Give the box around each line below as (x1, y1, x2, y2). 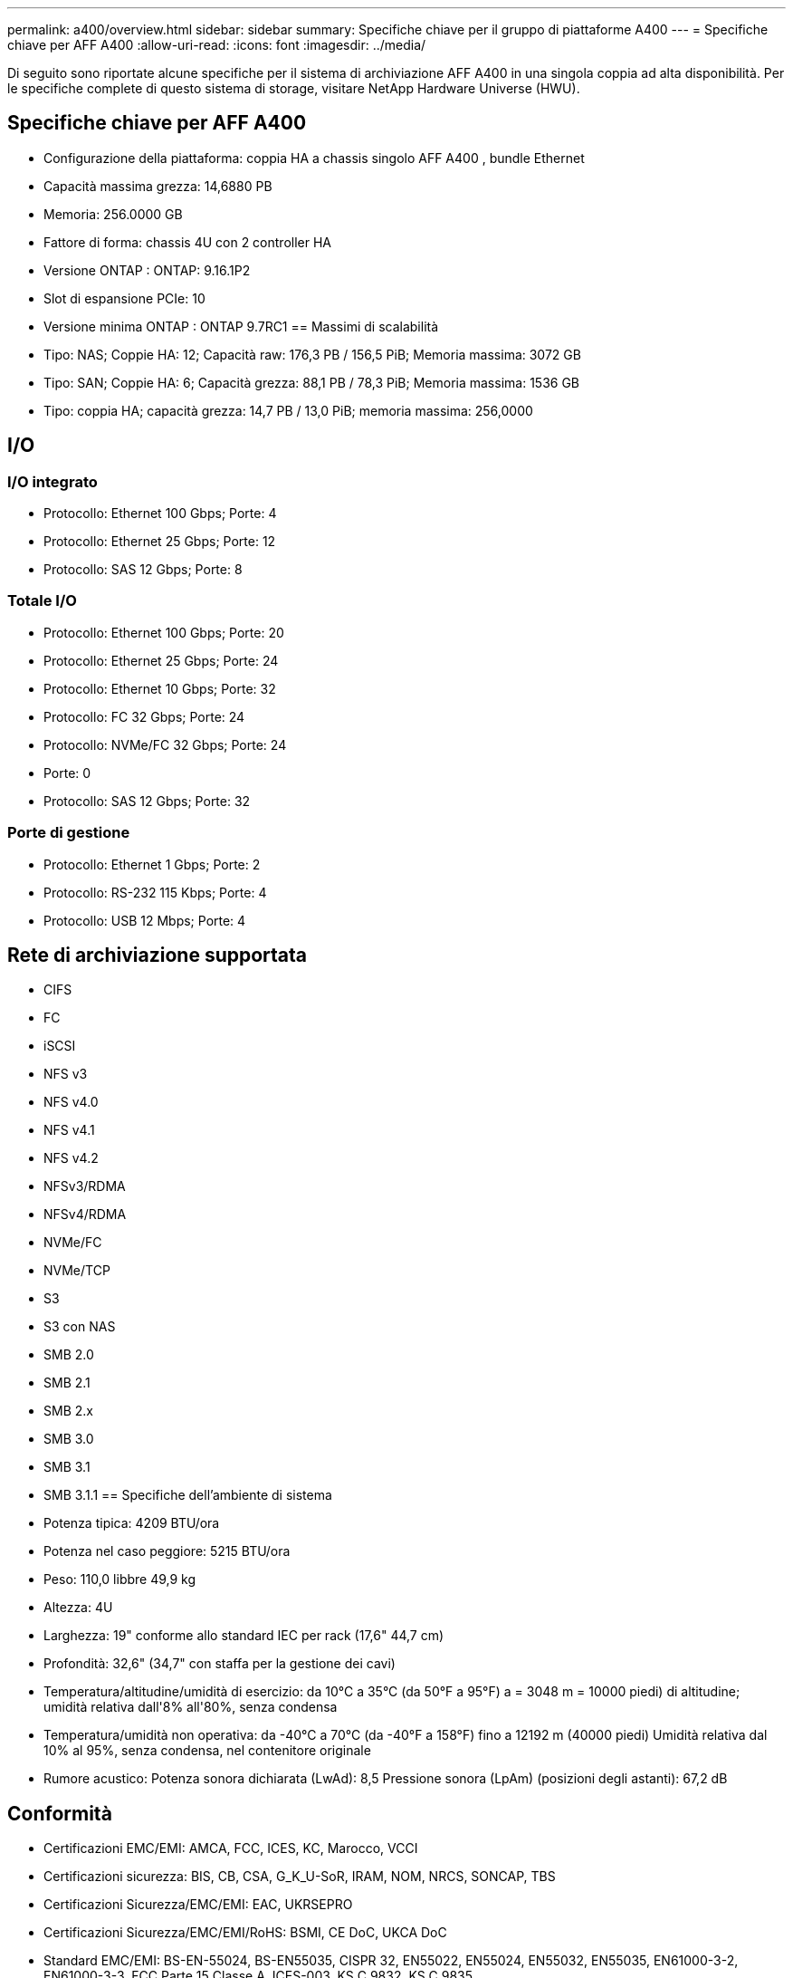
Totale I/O (7, 591, 77, 610)
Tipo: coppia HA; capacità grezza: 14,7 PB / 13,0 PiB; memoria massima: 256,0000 (43, 402, 533, 418)
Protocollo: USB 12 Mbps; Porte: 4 (43, 912, 246, 928)
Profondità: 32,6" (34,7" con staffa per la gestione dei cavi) (43, 1656, 396, 1672)
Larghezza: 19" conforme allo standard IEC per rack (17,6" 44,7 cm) (43, 1628, 444, 1644)
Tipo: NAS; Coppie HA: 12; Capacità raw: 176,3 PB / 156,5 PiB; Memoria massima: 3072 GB (43, 346, 581, 362)
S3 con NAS (43, 1319, 116, 1335)
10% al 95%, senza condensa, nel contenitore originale (43, 1743, 371, 1759)
